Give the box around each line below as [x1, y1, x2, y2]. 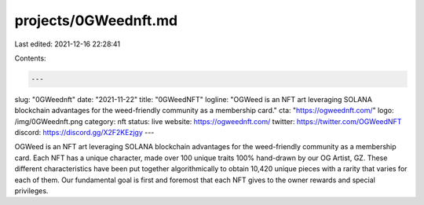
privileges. [14, 186, 49, 196]
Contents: [14, 53, 46, 63]
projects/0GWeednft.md [14, 12, 178, 29]
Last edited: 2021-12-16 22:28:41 [14, 39, 121, 49]
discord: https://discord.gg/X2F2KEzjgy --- [14, 128, 155, 137]
